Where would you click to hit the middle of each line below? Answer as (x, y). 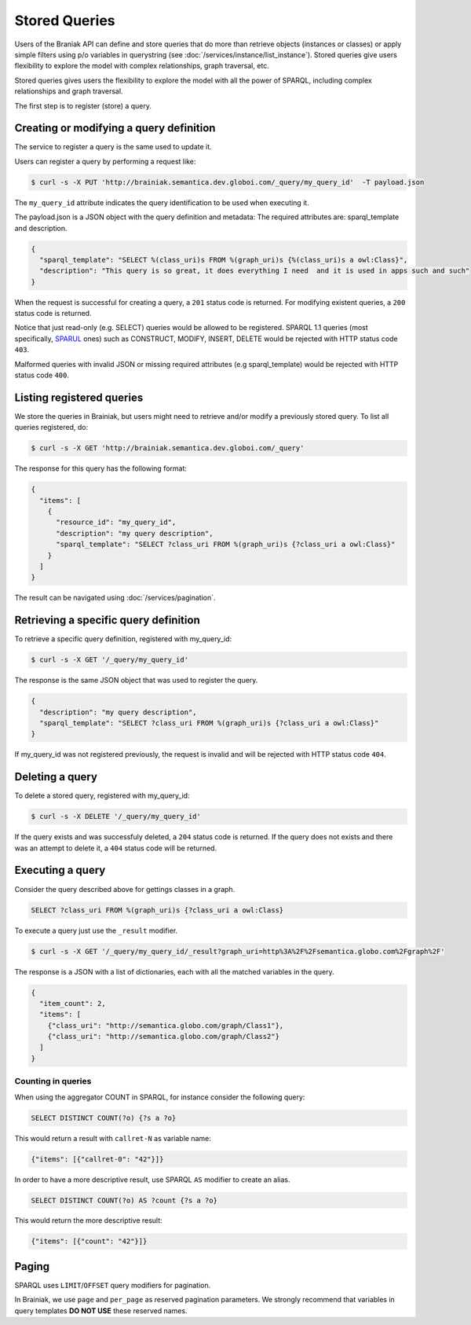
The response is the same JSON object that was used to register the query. (136, 681)
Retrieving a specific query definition (107, 620)
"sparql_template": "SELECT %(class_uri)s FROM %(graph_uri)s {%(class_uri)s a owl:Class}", (224, 260)
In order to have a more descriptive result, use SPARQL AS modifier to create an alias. (152, 1180)
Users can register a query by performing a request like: (105, 161)
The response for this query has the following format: (101, 468)
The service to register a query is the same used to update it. (113, 147)
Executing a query (60, 870)
